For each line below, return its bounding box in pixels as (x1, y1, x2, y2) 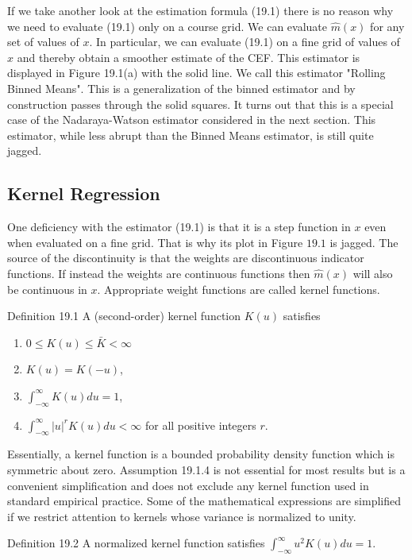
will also (352, 265, 393, 281)
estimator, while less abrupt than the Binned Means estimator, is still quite (7, 126, 374, 143)
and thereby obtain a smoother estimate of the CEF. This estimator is (17, 48, 360, 65)
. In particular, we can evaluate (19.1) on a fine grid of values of (89, 33, 400, 50)
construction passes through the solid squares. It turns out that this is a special (7, 95, 394, 112)
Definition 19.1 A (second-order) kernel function (7, 307, 241, 324)
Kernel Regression (7, 181, 160, 206)
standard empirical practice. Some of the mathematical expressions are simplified (7, 492, 402, 509)
